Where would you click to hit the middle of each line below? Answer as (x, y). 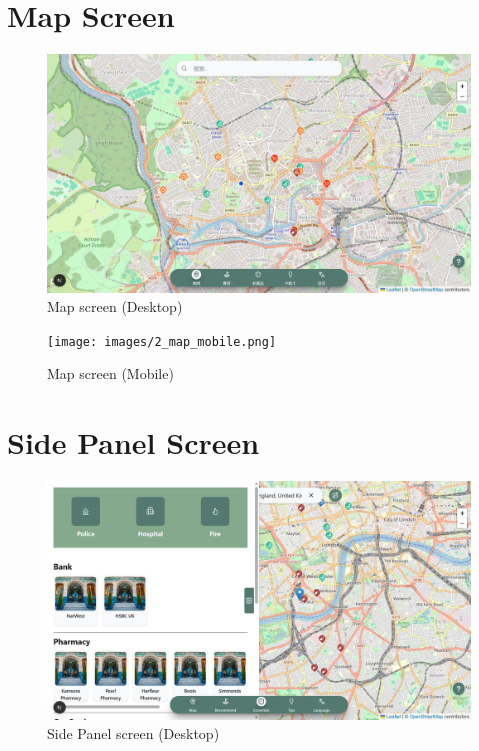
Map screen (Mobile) (110, 373)
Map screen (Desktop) (115, 306)
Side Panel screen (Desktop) (133, 733)
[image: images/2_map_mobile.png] (162, 341)
